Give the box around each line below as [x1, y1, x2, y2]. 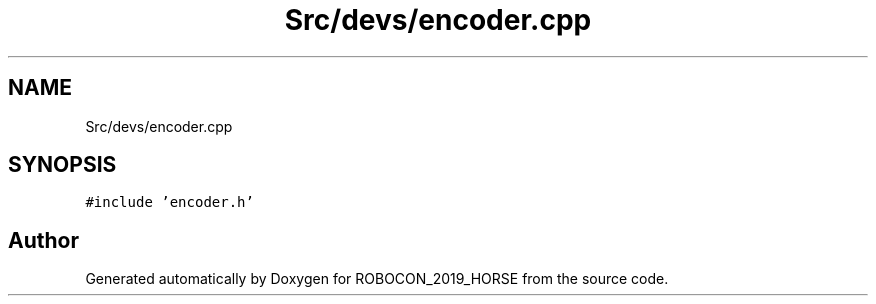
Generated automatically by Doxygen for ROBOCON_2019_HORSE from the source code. [85, 270, 669, 288]
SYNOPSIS [8, 152, 117, 178]
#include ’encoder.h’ [85, 194, 254, 211]
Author [8, 227, 79, 253]
